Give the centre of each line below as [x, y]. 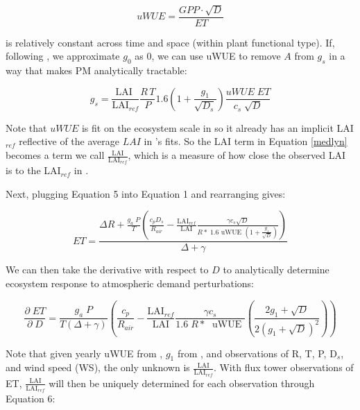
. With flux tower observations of [283, 367]
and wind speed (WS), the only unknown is [98, 367]
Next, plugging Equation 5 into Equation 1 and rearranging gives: [146, 193]
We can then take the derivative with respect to [107, 270]
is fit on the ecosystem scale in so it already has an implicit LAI [217, 127]
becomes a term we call [55, 155]
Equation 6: [31, 398]
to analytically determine [276, 270]
